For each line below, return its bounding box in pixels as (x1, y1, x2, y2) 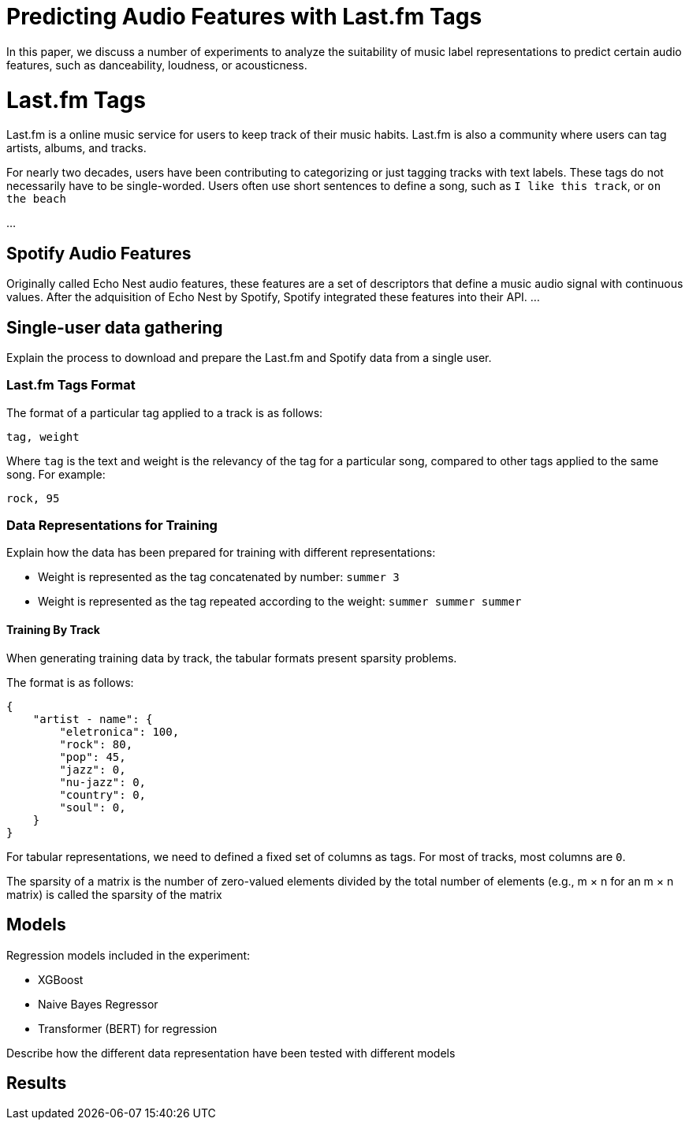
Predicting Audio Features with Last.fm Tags (6, 3, 482, 30)
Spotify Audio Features (6, 243, 192, 263)
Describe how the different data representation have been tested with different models (6, 1046, 456, 1060)
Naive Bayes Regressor (38, 997, 158, 1011)
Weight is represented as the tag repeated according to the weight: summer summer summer (38, 595, 522, 609)
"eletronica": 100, (59, 725, 180, 738)
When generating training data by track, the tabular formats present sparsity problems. (6, 651, 457, 665)
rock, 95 (6, 491, 60, 505)
